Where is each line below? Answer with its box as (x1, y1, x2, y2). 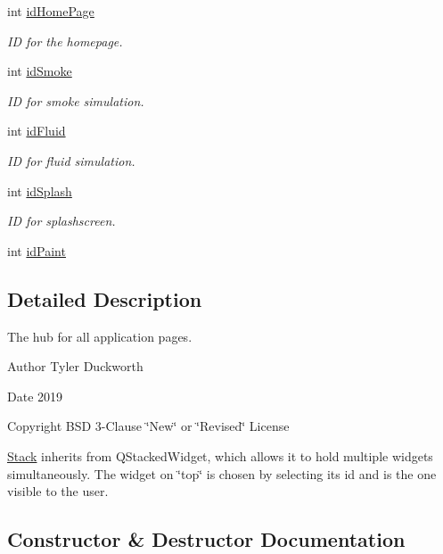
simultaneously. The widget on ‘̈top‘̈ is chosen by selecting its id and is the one (7, 464, 437, 483)
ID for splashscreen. (7, 211, 116, 230)
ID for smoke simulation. (7, 91, 144, 110)
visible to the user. (7, 482, 109, 500)
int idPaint (7, 241, 66, 260)
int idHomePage (7, 2, 94, 20)
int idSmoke (7, 62, 72, 80)
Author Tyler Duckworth (7, 357, 144, 376)
